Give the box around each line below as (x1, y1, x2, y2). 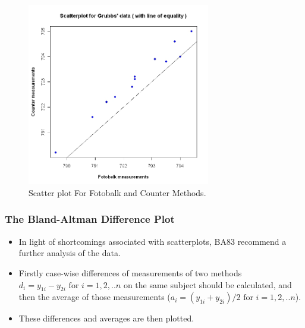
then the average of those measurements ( (18, 291, 171, 303)
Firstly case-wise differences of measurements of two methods (18, 266, 242, 279)
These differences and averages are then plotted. (18, 312, 194, 324)
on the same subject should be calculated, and (123, 278, 292, 291)
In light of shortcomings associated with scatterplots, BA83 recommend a (18, 235, 287, 247)
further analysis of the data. (18, 247, 121, 259)
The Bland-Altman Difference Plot (5, 212, 175, 226)
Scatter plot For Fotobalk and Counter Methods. (29, 186, 206, 198)
